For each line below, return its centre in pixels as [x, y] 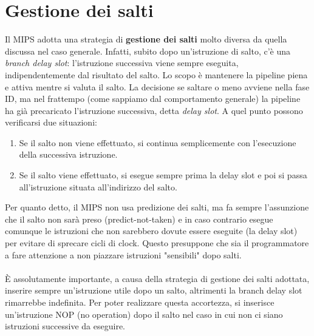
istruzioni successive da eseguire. [65, 326]
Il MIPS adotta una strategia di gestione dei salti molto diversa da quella [146, 39]
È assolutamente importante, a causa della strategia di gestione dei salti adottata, [157, 278]
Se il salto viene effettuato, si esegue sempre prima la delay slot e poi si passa [163, 175]
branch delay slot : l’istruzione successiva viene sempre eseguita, [122, 63]
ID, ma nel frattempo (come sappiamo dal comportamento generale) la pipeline [153, 99]
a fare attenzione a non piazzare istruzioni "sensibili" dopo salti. [123, 254]
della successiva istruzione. [68, 154]
